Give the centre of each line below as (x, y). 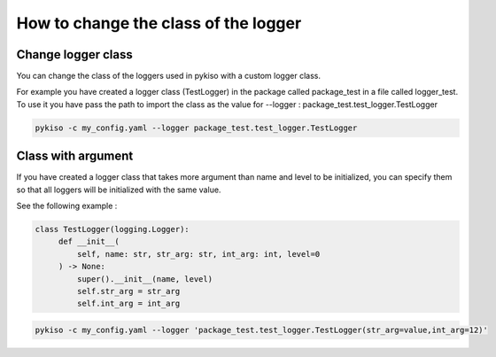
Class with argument (75, 156)
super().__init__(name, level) (144, 279)
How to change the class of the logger (159, 23)
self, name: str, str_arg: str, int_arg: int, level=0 (198, 254)
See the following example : (67, 206)
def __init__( (89, 242)
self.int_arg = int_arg (128, 304)
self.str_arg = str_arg (128, 291)
